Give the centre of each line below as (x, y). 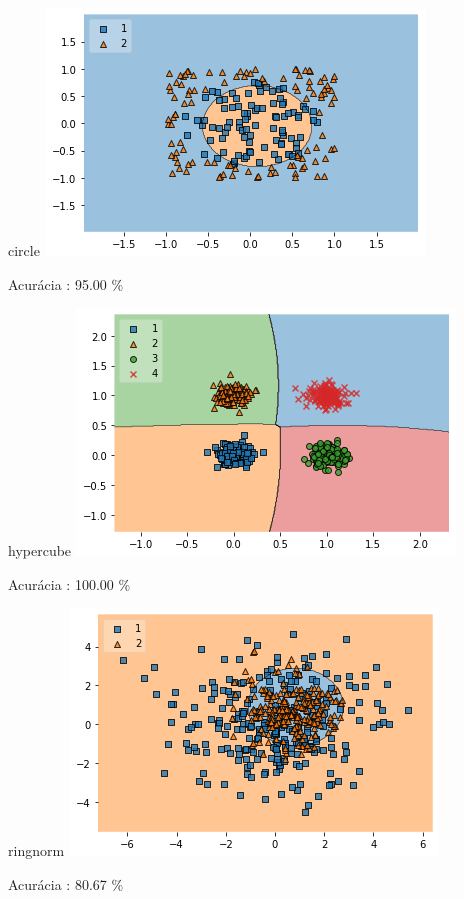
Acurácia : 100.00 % (69, 583)
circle (24, 250)
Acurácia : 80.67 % (66, 883)
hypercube (40, 550)
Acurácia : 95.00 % (66, 283)
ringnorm (36, 850)
